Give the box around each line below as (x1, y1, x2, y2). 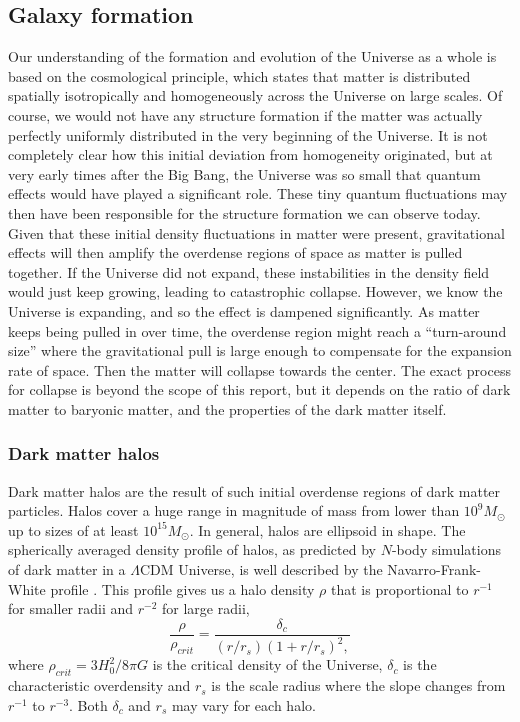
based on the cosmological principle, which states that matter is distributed (8, 65, 471, 86)
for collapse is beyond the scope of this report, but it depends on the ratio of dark (8, 379, 511, 400)
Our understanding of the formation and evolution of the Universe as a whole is (8, 46, 497, 67)
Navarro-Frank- (387, 559, 482, 580)
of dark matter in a (8, 559, 126, 580)
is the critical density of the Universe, (152, 654, 383, 675)
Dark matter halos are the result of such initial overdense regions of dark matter (8, 480, 501, 501)
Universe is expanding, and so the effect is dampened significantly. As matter (8, 300, 480, 321)
